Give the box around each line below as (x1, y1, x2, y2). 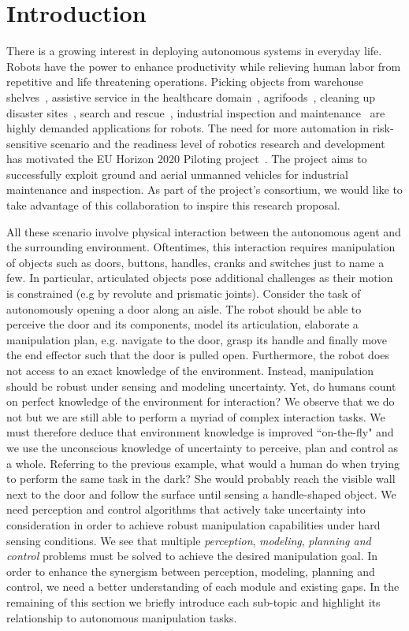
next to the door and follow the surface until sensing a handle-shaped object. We (6, 485, 396, 502)
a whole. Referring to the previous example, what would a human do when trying (6, 455, 400, 471)
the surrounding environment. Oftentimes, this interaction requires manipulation (6, 239, 396, 255)
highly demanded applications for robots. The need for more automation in (6, 120, 370, 136)
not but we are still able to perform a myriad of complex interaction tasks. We (6, 408, 385, 425)
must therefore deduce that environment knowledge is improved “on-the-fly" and (6, 424, 394, 440)
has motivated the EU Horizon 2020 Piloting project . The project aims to (6, 150, 367, 167)
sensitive (6, 135, 47, 151)
